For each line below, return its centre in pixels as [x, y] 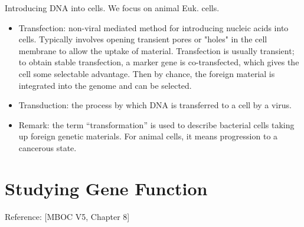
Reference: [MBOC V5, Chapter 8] [67, 216]
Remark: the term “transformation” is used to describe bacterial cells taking [156, 124]
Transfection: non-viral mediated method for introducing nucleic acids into [153, 27]
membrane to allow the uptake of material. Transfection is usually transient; [156, 50]
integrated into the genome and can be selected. [105, 85]
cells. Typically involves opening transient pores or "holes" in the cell [143, 39]
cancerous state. [48, 147]
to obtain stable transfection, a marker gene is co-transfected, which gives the [159, 62]
